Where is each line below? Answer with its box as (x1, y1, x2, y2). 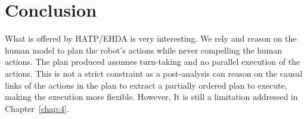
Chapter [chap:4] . (5, 102, 69, 114)
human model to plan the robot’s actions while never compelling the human (5, 43, 282, 56)
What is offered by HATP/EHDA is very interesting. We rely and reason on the (5, 32, 297, 45)
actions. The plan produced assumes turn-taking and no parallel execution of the (5, 55, 300, 68)
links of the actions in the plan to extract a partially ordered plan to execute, (5, 79, 287, 91)
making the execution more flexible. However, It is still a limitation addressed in (5, 90, 298, 103)
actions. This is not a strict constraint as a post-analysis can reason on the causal (5, 67, 303, 79)
